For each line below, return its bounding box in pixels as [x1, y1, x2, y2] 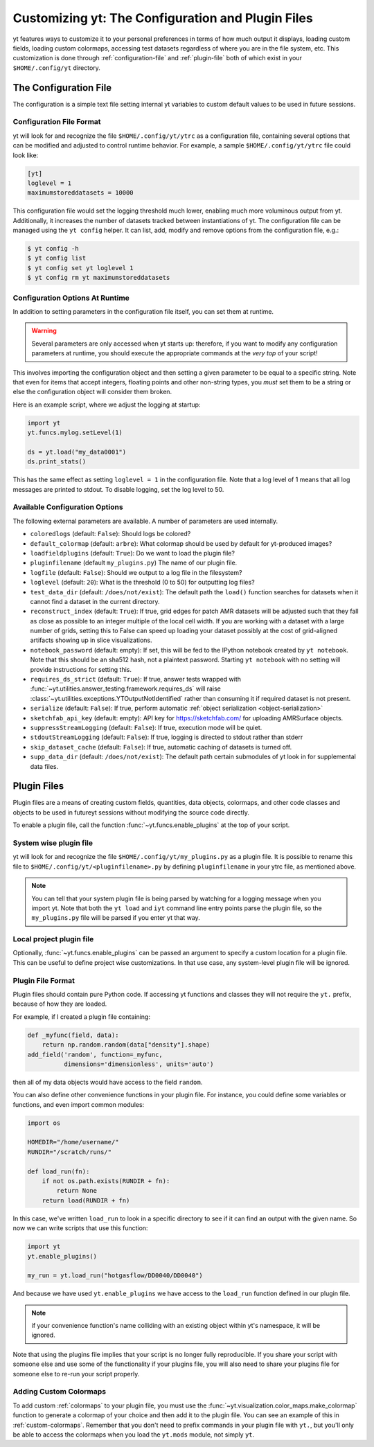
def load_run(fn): [27, 1167, 90, 1175]
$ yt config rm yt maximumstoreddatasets [27, 274, 170, 282]
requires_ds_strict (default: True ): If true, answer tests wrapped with [30, 675, 242, 684]
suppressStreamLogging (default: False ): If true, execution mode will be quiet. [30, 723, 262, 731]
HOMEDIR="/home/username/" [27, 1138, 119, 1146]
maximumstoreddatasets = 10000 [27, 189, 134, 197]
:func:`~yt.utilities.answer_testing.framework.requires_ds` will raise [30, 684, 222, 693]
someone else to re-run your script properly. [12, 1369, 140, 1378]
